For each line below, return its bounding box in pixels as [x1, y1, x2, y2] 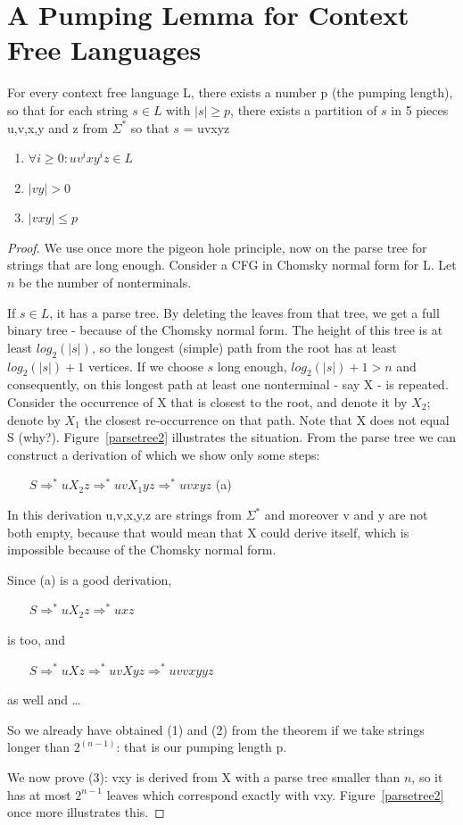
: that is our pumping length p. [116, 737, 287, 756]
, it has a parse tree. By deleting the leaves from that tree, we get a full [49, 303, 440, 321]
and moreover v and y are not [264, 505, 428, 523]
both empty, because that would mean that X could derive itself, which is [7, 522, 409, 541]
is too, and [7, 629, 66, 648]
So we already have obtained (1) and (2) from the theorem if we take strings [7, 720, 425, 738]
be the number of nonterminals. [19, 273, 192, 292]
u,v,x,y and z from [7, 118, 108, 137]
